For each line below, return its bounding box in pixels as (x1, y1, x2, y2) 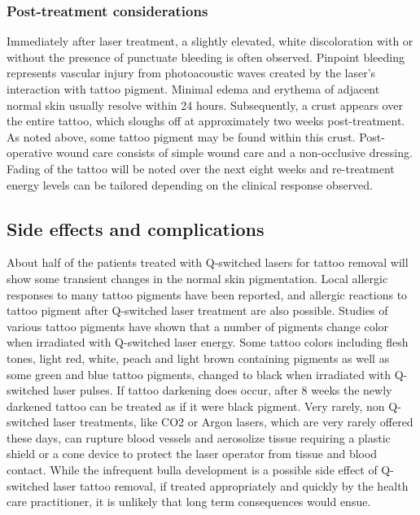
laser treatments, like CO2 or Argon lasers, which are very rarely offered (53, 413, 413, 430)
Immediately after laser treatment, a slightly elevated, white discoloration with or (7, 33, 413, 50)
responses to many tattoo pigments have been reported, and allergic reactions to (7, 286, 408, 303)
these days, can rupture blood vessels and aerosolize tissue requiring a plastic (7, 429, 391, 446)
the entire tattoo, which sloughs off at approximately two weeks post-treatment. (7, 112, 405, 129)
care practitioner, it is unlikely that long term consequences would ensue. (7, 493, 371, 510)
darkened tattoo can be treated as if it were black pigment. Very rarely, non (7, 397, 385, 414)
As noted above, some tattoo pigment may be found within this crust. (7, 128, 356, 145)
